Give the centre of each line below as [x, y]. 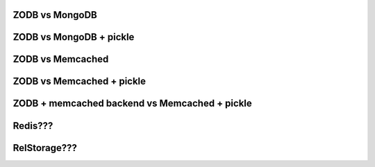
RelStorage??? [45, 148]
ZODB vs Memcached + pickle [79, 81]
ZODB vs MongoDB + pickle [74, 37]
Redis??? [33, 126]
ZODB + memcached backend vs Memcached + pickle [133, 104]
